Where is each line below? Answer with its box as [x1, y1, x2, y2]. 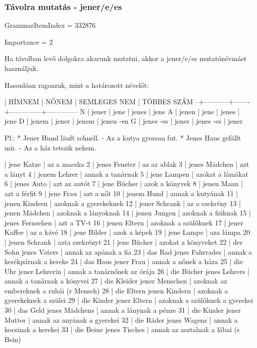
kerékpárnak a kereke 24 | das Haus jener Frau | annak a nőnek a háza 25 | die [4, 256, 243, 267]
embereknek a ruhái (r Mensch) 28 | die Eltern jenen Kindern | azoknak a [4, 285, 228, 295]
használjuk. [4, 63, 39, 73]
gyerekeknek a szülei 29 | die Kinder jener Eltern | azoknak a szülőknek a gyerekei [4, 295, 253, 305]
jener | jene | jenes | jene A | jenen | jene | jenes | [92, 106, 240, 116]
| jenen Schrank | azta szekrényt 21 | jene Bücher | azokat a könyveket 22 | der [4, 236, 243, 247]
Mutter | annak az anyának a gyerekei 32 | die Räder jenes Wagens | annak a [4, 314, 238, 325]
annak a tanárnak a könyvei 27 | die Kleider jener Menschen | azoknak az [4, 276, 227, 286]
